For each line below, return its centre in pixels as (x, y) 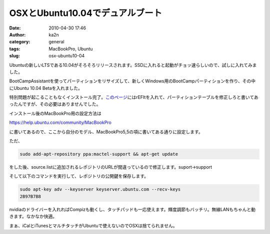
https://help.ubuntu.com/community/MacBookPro (60, 123)
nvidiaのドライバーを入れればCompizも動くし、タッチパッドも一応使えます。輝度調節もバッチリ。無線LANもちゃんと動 (132, 209)
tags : (15, 49)
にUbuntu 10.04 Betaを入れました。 (46, 88)
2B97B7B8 (30, 196)
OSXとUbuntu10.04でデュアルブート (86, 13)
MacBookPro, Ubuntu (71, 49)
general (56, 42)
